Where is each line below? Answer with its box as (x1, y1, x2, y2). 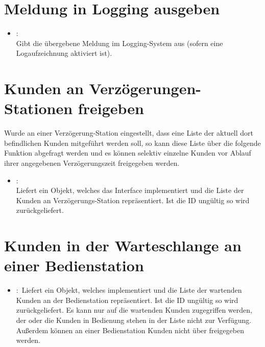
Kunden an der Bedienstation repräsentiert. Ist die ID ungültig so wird (16, 294, 238, 305)
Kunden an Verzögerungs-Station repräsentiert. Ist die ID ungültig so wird (16, 194, 250, 205)
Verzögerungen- (89, 78, 202, 99)
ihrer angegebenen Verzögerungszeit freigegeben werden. (4, 158, 180, 168)
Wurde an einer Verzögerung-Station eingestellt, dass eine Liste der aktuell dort (4, 127, 254, 138)
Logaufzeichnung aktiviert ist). (16, 48, 112, 58)
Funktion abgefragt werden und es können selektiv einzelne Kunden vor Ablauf (4, 147, 251, 158)
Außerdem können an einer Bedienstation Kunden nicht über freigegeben (16, 324, 244, 335)
